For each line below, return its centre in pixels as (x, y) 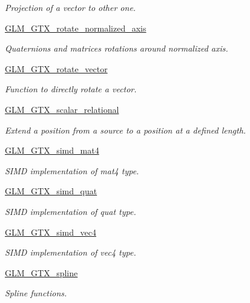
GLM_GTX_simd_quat (51, 191)
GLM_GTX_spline (41, 272)
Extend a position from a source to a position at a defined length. (126, 130)
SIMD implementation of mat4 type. (72, 170)
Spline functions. (36, 293)
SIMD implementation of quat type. (71, 211)
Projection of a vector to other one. (71, 7)
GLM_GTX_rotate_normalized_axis (76, 28)
